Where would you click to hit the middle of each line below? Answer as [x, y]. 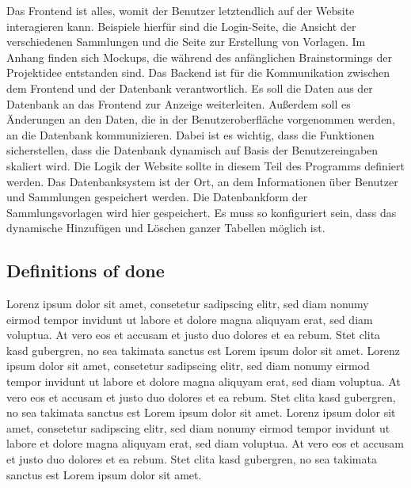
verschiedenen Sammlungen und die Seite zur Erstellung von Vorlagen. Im [186, 42]
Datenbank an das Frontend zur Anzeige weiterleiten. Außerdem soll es [179, 103]
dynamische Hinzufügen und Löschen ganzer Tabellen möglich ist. [166, 228]
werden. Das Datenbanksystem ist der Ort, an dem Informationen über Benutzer [202, 181]
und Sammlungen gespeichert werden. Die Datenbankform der [157, 197]
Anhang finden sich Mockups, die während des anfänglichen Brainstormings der [199, 57]
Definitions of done [86, 271]
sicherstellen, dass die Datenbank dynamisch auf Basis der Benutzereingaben [192, 150]
